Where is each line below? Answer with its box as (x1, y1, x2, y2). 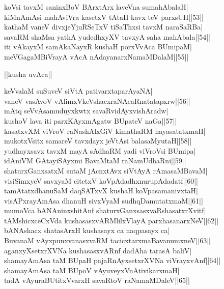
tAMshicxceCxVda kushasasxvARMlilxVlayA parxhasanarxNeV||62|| (4, 215, 219, 225)
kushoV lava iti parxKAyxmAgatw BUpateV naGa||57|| (4, 115, 177, 126)
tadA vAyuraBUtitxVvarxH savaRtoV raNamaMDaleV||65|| (4, 275, 190, 285)
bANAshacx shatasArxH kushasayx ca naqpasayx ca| (4, 225, 170, 236)
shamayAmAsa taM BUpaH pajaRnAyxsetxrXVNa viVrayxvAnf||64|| (4, 255, 221, 266)
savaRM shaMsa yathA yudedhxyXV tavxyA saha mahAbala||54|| (4, 31, 210, 42)
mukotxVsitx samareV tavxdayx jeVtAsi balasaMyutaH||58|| (4, 135, 192, 146)
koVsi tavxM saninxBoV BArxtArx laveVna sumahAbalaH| (4, 2, 188, 12)
